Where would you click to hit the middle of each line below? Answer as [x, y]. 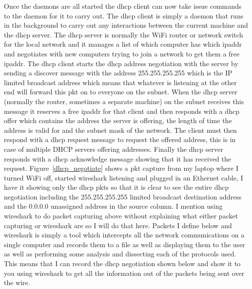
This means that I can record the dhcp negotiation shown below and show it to [122, 263]
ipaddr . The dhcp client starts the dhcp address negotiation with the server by [121, 63]
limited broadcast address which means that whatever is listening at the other [120, 82]
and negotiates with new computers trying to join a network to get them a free [122, 53]
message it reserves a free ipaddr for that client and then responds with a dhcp [122, 111]
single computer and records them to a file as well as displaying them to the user [125, 244]
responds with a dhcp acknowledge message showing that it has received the [118, 158]
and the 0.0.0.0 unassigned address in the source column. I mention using [113, 206]
